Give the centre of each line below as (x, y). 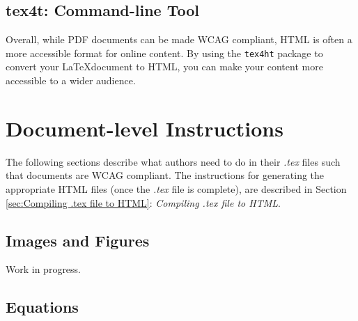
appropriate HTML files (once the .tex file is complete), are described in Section (176, 188)
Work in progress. (44, 269)
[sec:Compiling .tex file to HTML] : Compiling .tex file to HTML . (143, 202)
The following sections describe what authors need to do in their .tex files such (173, 161)
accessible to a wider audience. (71, 80)
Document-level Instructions (145, 128)
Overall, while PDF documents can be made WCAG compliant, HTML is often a (179, 39)
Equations (42, 307)
